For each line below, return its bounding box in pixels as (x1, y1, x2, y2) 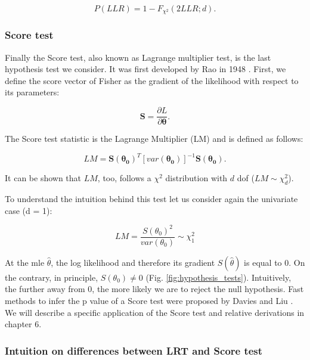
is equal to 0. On (244, 256, 305, 268)
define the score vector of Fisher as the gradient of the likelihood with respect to (5, 74, 299, 86)
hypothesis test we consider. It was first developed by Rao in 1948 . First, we (5, 63, 286, 75)
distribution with (165, 172, 228, 184)
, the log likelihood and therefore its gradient (51, 256, 215, 268)
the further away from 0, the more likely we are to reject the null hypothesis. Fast (5, 283, 304, 295)
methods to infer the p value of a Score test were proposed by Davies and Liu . (5, 294, 293, 306)
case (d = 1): (5, 204, 52, 216)
